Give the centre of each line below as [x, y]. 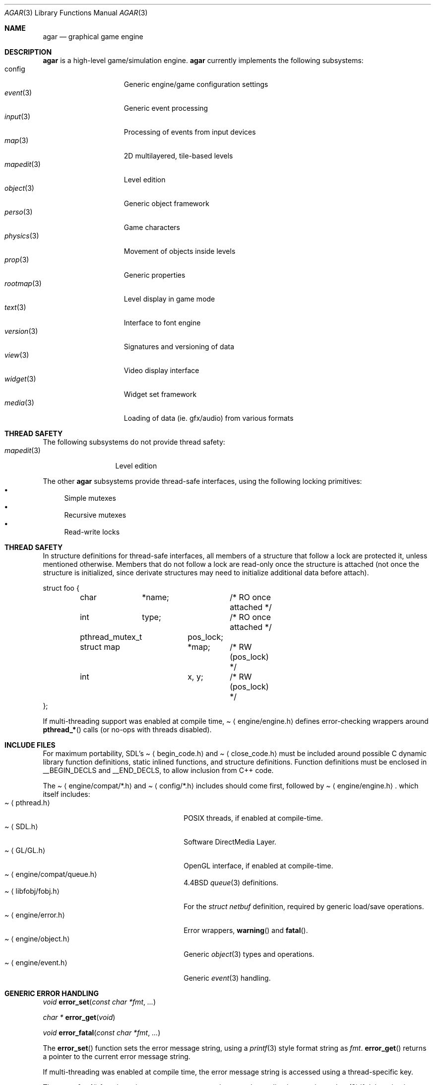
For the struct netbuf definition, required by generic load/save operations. [304, 906]
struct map [100, 647]
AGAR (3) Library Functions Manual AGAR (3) [76, 13]
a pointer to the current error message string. [117, 1056]
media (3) [19, 403]
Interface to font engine [162, 323]
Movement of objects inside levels [180, 251]
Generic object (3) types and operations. [249, 954]
